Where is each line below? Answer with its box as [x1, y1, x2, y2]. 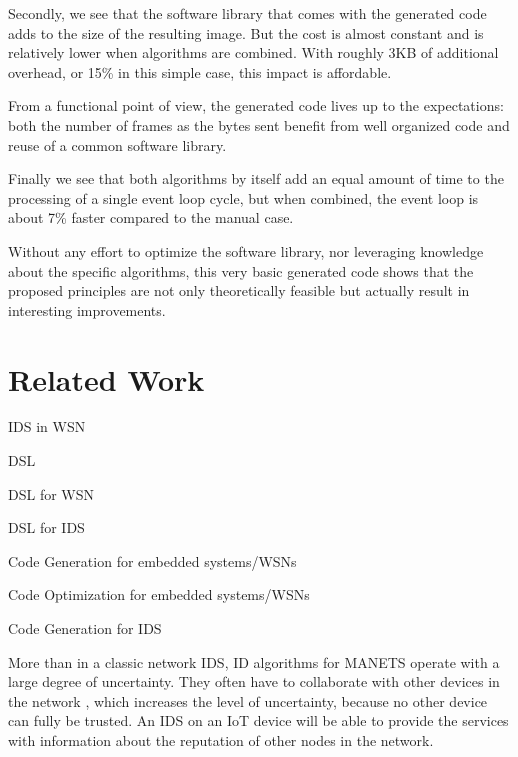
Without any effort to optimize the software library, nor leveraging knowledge [8, 240, 484, 261]
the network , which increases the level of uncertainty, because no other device [8, 690, 488, 711]
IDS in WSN [8, 416, 86, 437]
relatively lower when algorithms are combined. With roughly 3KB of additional [8, 42, 499, 63]
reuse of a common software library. [8, 134, 227, 155]
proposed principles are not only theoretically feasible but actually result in [8, 280, 470, 301]
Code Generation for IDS [8, 618, 162, 638]
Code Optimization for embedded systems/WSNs [8, 584, 310, 605]
